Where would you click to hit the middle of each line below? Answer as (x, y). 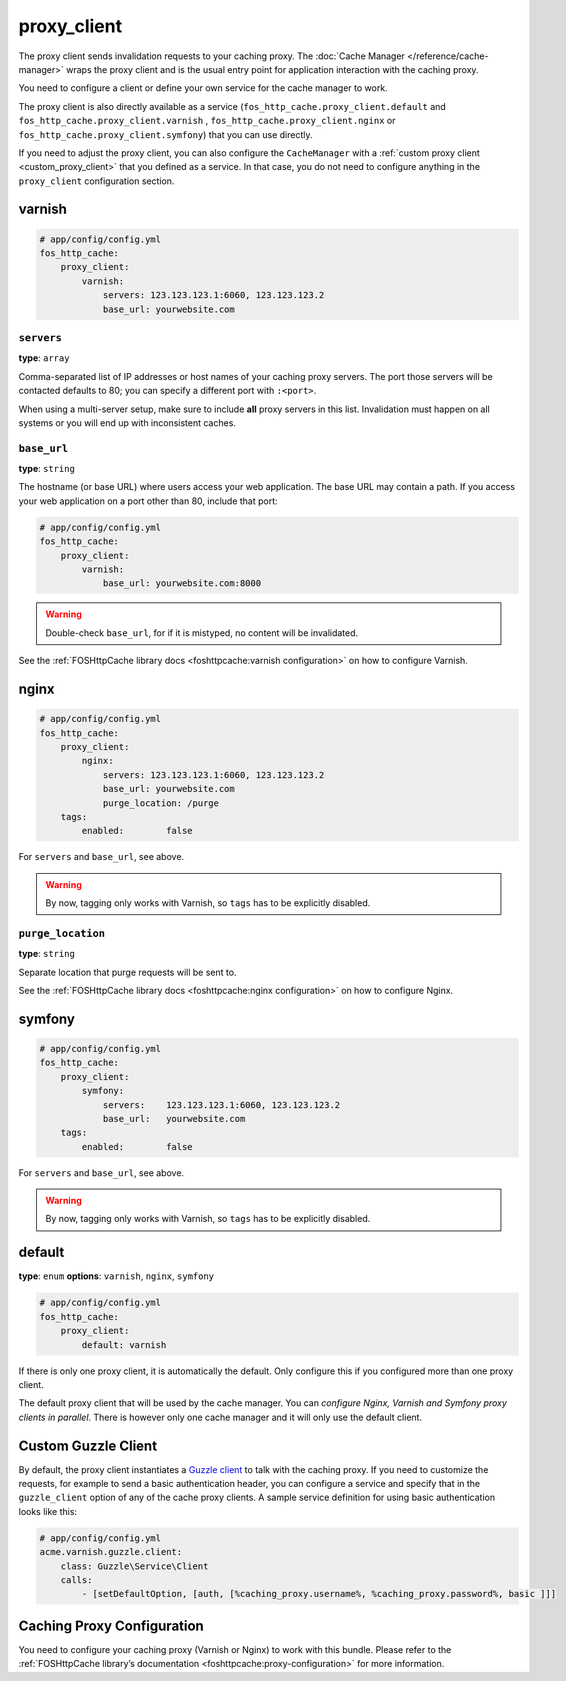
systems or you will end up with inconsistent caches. (127, 422)
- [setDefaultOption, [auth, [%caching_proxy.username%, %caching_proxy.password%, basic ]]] (319, 1594)
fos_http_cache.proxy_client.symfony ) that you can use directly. (165, 134)
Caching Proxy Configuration (111, 1625)
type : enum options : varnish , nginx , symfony (116, 1276)
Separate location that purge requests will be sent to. (127, 972)
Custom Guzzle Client (88, 1445)
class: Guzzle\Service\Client (134, 1566)
